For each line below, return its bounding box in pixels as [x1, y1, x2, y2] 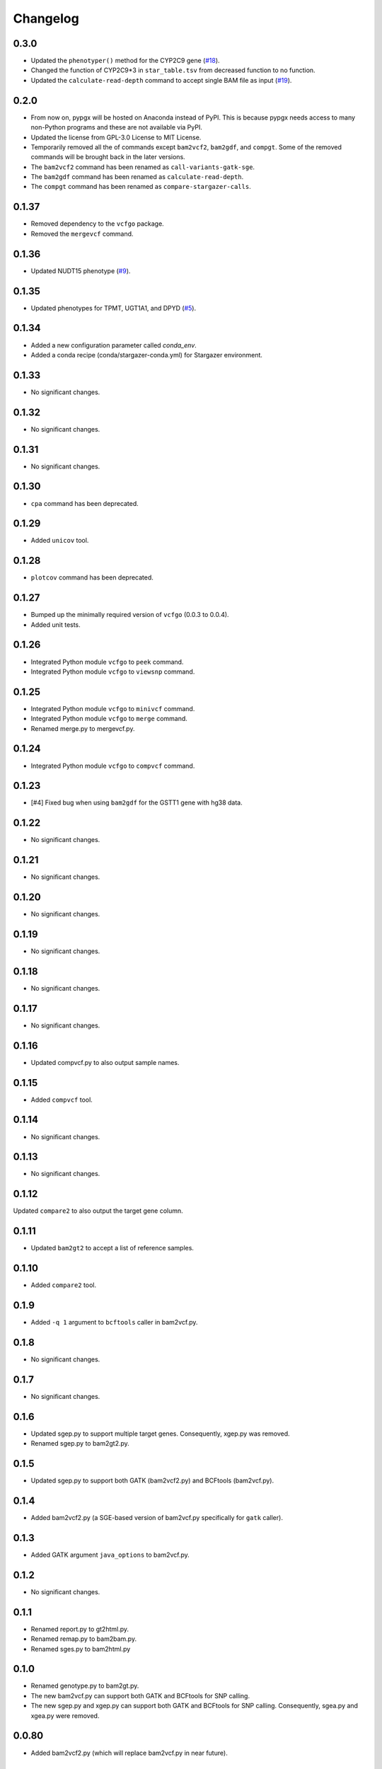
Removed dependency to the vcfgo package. [30, 219, 164, 228]
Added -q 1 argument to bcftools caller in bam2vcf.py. [30, 1318, 198, 1327]
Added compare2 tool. [30, 1281, 97, 1289]
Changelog [13, 11, 79, 26]
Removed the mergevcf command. [30, 229, 134, 238]
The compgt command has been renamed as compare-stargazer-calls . [30, 183, 251, 191]
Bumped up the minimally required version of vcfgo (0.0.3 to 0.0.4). [30, 611, 229, 619]
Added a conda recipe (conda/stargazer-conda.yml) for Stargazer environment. [30, 350, 263, 359]
